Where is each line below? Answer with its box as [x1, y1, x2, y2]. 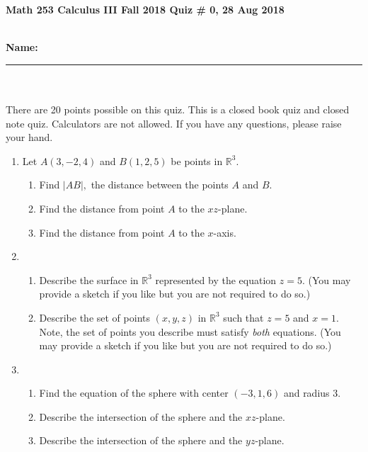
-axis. [213, 225, 236, 239]
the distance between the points [91, 177, 229, 192]
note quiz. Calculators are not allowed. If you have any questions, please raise [6, 115, 342, 130]
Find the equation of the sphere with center [39, 385, 229, 400]
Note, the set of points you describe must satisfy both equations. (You [39, 324, 341, 339]
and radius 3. [283, 385, 341, 400]
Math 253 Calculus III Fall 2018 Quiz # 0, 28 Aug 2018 [6, 2, 284, 16]
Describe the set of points [39, 310, 150, 324]
